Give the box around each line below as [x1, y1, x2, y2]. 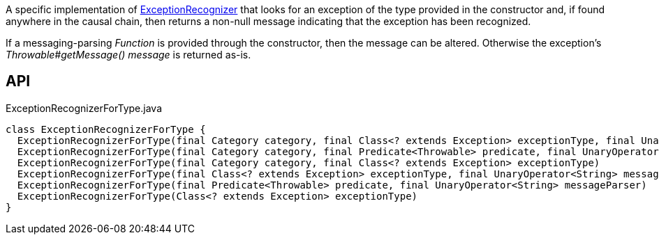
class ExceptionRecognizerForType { [6, 123, 206, 135]
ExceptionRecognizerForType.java [6, 102, 162, 114]
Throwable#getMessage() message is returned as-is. [6, 49, 251, 61]
